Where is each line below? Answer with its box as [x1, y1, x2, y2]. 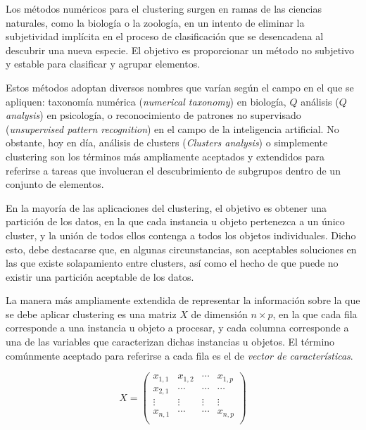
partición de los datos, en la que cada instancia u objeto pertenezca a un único [6, 214, 345, 229]
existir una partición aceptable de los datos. [6, 269, 194, 284]
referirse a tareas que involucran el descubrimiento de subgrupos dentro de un [6, 163, 341, 177]
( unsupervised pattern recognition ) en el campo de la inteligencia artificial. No [6, 121, 339, 136]
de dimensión [191, 306, 248, 321]
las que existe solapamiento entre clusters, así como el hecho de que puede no [6, 255, 339, 270]
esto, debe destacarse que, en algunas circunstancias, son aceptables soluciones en [6, 241, 357, 256]
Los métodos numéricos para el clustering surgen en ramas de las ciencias [6, 1, 322, 15]
